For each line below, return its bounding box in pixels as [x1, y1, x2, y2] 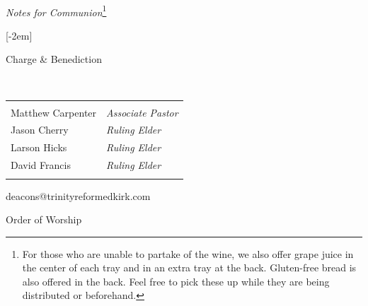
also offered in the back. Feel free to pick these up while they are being [22, 273, 330, 288]
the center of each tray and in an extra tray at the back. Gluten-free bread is [22, 260, 357, 275]
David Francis [11, 158, 71, 172]
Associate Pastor [106, 105, 178, 119]
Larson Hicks [11, 140, 67, 155]
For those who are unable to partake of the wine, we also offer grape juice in [22, 246, 354, 261]
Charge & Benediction [6, 52, 102, 66]
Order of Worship [6, 212, 82, 227]
